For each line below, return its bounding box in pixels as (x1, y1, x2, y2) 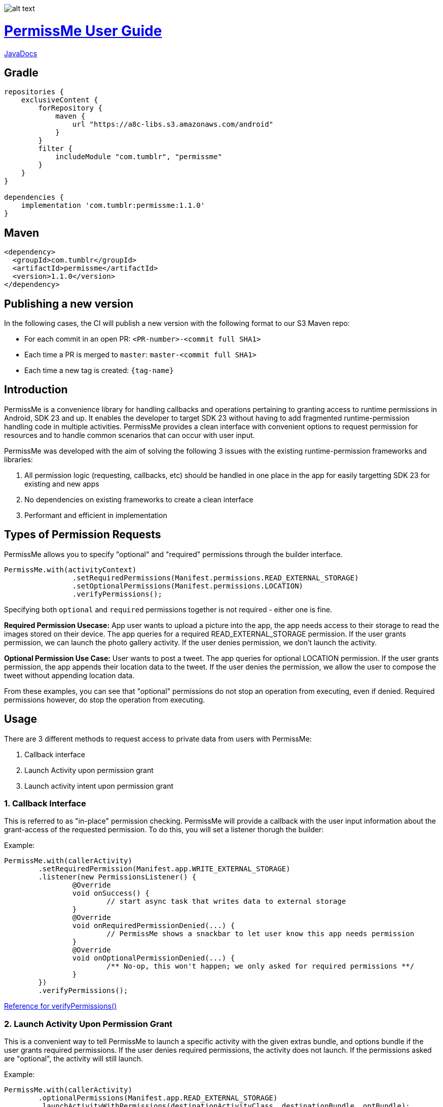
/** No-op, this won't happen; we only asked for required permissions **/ (106, 962, 415, 971)
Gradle (4, 66, 39, 79)
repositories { (4, 88, 64, 96)
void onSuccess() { (72, 889, 150, 898)
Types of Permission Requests (4, 528, 161, 541)
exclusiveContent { (21, 96, 98, 104)
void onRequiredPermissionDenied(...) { (72, 921, 235, 930)
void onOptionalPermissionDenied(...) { (72, 954, 235, 963)
